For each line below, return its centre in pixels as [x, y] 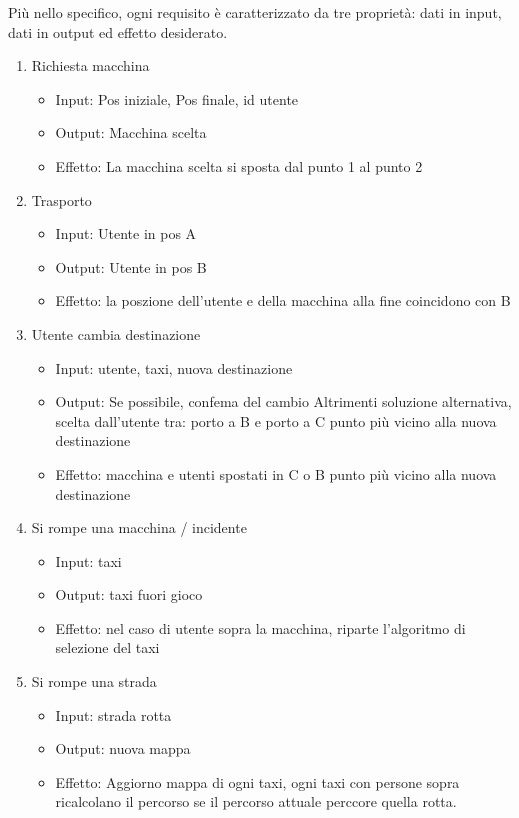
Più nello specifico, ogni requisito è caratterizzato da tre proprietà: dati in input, [255, 12]
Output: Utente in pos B [131, 266]
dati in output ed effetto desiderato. [118, 31]
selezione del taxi [107, 647]
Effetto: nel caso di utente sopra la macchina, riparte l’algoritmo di [260, 627]
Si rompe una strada [94, 681]
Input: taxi [88, 560]
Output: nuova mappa [123, 748]
